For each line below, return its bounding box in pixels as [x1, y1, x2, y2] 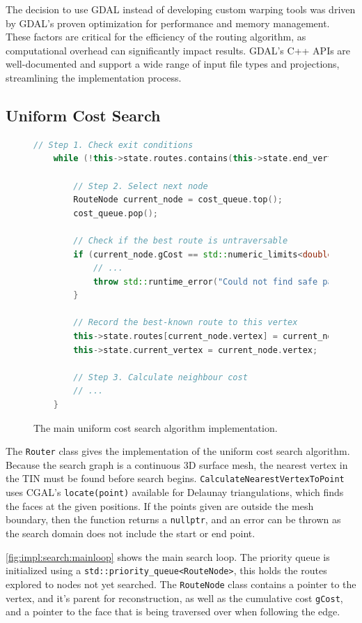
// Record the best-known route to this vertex [73, 317, 298, 328]
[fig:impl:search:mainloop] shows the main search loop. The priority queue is [6, 549, 330, 564]
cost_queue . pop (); [73, 208, 158, 218]
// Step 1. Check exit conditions [33, 140, 194, 150]
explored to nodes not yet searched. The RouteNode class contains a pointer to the [6, 576, 356, 591]
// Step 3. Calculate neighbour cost [73, 372, 248, 382]
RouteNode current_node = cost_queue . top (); [73, 195, 283, 205]
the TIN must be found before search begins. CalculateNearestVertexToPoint [6, 471, 345, 486]
